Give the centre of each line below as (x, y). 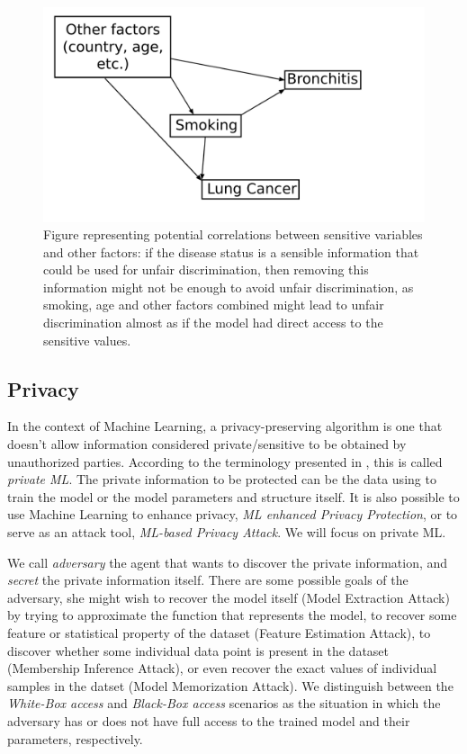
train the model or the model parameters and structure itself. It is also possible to (233, 496)
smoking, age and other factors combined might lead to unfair (214, 305)
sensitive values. (87, 340)
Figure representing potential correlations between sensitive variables (233, 234)
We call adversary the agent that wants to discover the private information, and (228, 562)
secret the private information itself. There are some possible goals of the (208, 580)
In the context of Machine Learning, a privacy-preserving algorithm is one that (225, 426)
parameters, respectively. (75, 738)
